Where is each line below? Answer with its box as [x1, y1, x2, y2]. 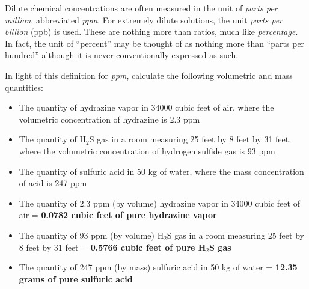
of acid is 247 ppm [19, 177, 87, 189]
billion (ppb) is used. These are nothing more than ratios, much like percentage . [5, 25, 298, 38]
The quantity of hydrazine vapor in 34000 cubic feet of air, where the [19, 101, 274, 114]
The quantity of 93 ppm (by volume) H [19, 228, 164, 241]
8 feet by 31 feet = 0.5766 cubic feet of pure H [19, 240, 206, 253]
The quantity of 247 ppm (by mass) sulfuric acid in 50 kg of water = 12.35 [19, 261, 298, 273]
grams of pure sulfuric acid [19, 272, 133, 285]
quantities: [5, 81, 43, 93]
